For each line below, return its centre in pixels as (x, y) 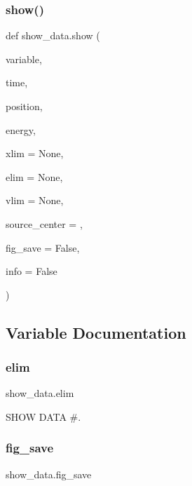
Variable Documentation (96, 332)
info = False (32, 271)
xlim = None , (35, 153)
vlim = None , (35, 200)
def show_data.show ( (53, 35)
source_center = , (44, 223)
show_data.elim (40, 393)
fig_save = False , (43, 247)
